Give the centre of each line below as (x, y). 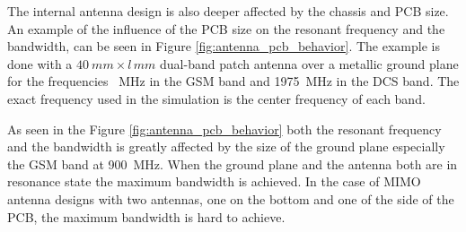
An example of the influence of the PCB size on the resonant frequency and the (226, 28)
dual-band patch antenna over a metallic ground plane (309, 63)
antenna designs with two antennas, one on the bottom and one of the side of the (231, 198)
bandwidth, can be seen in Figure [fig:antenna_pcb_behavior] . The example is (224, 46)
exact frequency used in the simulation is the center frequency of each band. (216, 98)
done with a (40, 63)
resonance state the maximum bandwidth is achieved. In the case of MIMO (214, 181)
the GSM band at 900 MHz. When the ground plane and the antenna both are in (233, 163)
